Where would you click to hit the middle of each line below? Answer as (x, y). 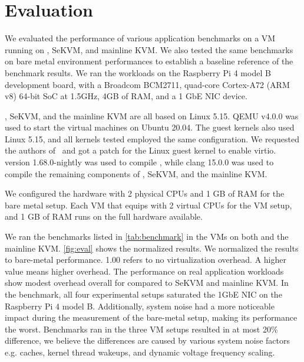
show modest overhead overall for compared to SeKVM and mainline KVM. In (147, 283)
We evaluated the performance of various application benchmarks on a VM (140, 38)
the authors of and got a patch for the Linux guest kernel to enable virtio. (141, 150)
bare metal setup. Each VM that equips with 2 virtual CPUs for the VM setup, (148, 205)
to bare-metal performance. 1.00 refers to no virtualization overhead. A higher (146, 260)
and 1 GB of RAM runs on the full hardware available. (104, 216)
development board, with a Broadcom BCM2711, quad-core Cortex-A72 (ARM (147, 84)
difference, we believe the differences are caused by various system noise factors (148, 340)
